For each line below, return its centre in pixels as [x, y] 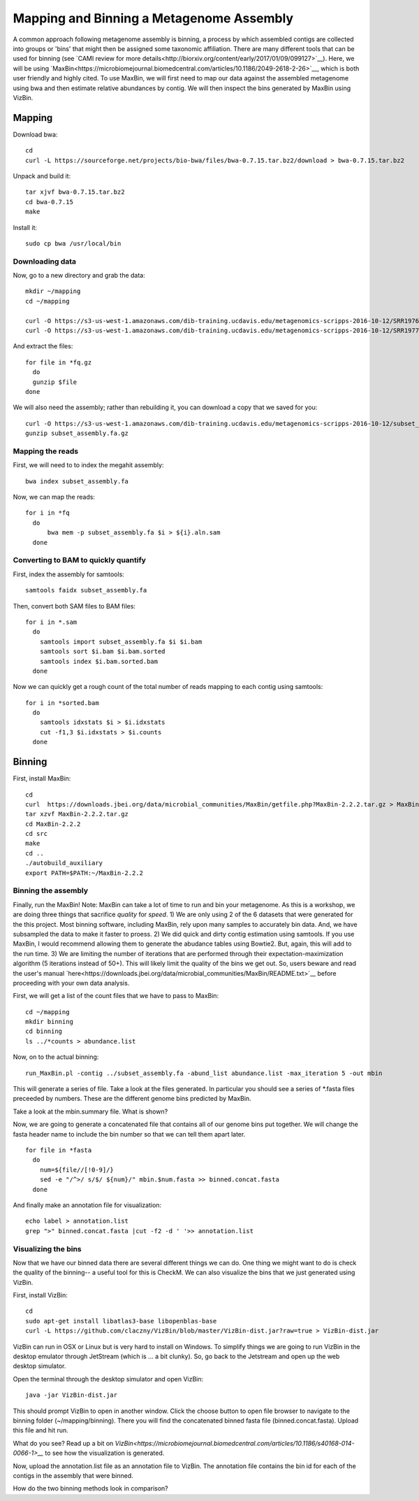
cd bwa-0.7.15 [49, 202]
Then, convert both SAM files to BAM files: [74, 606]
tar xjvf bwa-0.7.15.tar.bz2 [75, 192]
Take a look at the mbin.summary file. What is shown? [90, 1111]
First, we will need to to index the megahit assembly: [88, 465]
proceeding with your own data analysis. [71, 983]
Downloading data [45, 261]
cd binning [44, 1031]
